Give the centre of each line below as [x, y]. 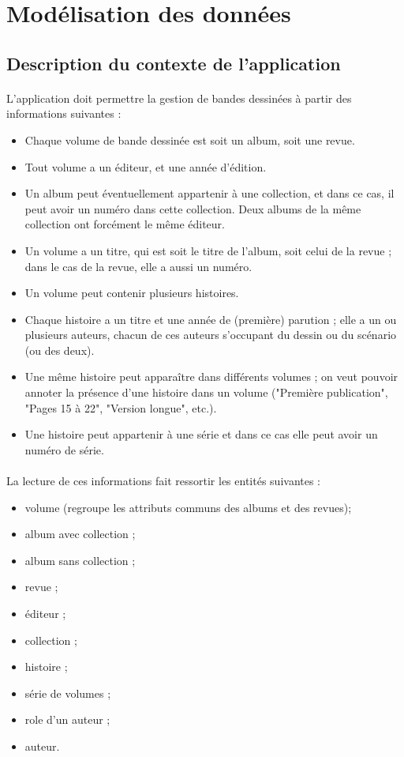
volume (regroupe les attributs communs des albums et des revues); [188, 507]
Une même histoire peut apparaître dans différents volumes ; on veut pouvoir [211, 377]
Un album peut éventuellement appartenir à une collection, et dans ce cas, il [209, 193]
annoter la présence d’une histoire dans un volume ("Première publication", [206, 392]
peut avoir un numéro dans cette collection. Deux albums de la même [193, 208]
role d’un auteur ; [67, 719]
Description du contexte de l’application [174, 63]
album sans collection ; [80, 560]
